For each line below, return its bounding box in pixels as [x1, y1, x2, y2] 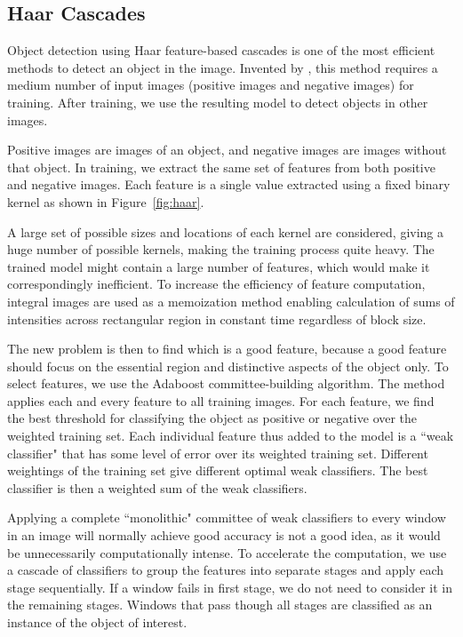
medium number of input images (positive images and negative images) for [7, 76, 414, 94]
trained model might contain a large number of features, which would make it [7, 257, 430, 275]
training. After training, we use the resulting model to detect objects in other [7, 92, 428, 111]
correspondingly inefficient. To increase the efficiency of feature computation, [7, 275, 426, 293]
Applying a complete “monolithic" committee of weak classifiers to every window [7, 508, 446, 527]
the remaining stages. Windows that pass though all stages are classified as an [7, 595, 433, 614]
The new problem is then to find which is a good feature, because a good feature [7, 339, 447, 358]
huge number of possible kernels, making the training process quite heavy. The [7, 240, 435, 259]
